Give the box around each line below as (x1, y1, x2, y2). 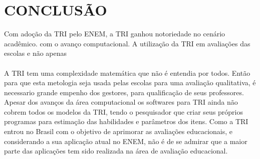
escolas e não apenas (4, 48, 67, 58)
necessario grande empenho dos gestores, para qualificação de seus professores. (4, 87, 244, 97)
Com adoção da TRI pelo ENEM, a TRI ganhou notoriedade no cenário (4, 28, 225, 39)
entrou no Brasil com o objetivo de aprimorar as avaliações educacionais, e (4, 126, 233, 137)
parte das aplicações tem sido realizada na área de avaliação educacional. (4, 146, 228, 156)
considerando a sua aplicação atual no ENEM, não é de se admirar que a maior (4, 136, 247, 146)
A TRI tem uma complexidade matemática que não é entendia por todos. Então (4, 67, 250, 78)
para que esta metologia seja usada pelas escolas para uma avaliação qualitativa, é (4, 77, 256, 88)
